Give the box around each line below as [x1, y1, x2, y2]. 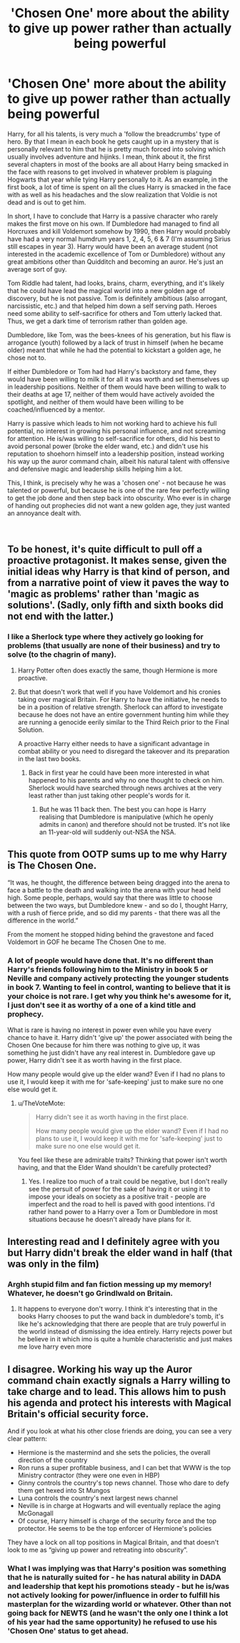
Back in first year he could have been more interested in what [28, 768, 209, 777]
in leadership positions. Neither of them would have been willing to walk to [7, 382, 226, 391]
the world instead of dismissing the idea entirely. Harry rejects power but [17, 1327, 232, 1336]
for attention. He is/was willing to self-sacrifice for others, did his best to [7, 434, 221, 442]
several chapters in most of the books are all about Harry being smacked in [7, 159, 229, 169]
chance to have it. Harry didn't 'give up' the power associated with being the [7, 1033, 233, 1041]
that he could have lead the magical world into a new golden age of [7, 286, 206, 294]
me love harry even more [17, 1342, 92, 1351]
